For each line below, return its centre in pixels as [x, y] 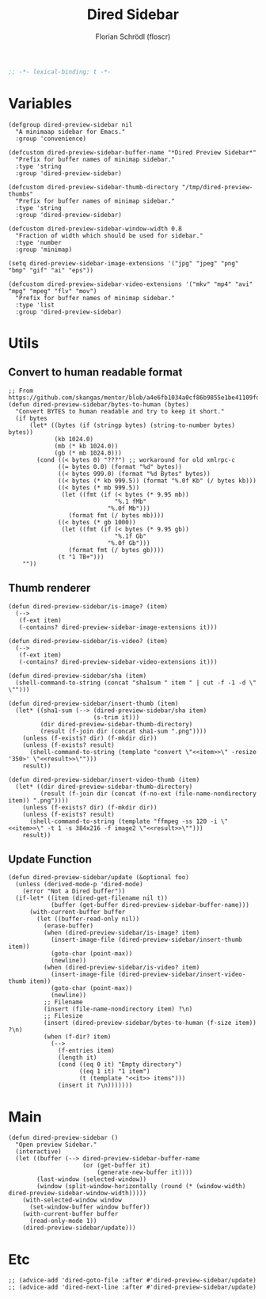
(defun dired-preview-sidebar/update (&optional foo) [99, 878]
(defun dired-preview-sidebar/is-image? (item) [88, 606]
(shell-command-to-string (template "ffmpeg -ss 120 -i [123, 821]
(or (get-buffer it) [116, 1166]
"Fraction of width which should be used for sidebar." [109, 235]
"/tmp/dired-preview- [217, 187]
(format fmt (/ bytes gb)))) [116, 550]
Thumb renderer [49, 588]
